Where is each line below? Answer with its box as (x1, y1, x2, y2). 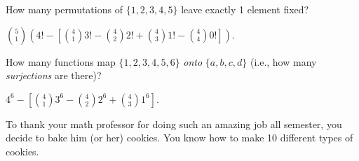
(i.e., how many (250, 54, 317, 69)
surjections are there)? (6, 68, 102, 83)
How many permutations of (6, 2, 123, 16)
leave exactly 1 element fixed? (181, 2, 309, 16)
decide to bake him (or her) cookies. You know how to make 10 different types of (6, 130, 353, 145)
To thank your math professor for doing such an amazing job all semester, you (6, 116, 342, 131)
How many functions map (6, 54, 116, 69)
